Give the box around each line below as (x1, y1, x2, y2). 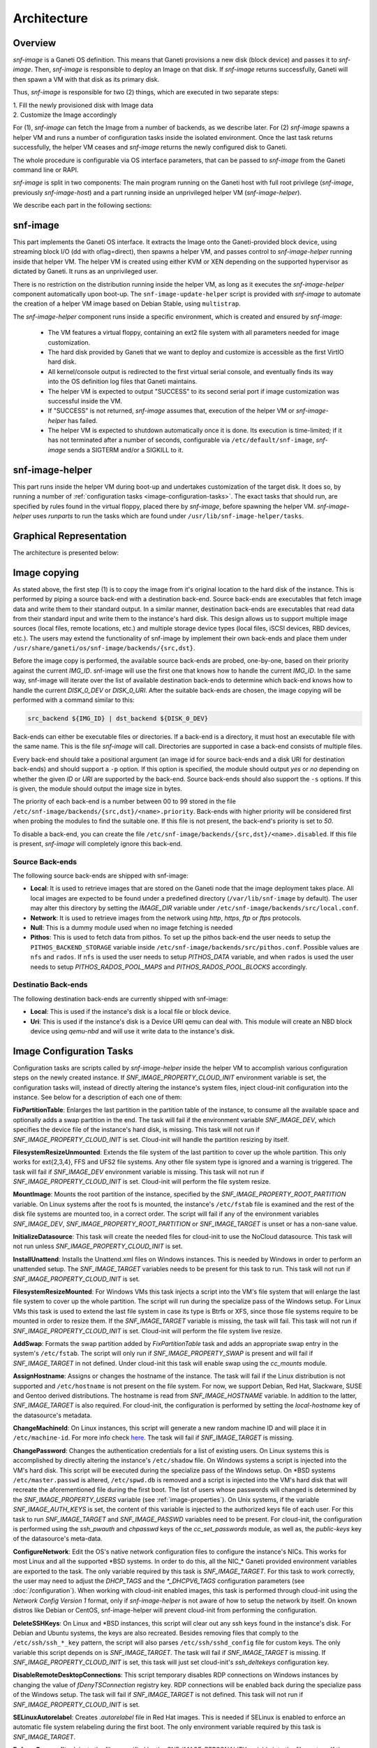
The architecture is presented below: (13, 548, 119, 557)
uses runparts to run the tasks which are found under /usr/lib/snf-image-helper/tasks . (32, 511, 304, 520)
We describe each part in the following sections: (13, 201, 152, 210)
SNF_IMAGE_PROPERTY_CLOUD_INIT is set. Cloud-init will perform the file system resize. (13, 1177, 271, 1186)
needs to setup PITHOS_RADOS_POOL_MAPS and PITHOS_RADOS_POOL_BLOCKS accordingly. (30, 962, 307, 971)
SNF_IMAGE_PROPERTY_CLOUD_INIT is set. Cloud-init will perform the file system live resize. (13, 1326, 283, 1335)
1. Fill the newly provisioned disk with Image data (13, 101, 154, 109)
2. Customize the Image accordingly (13, 110, 117, 119)
